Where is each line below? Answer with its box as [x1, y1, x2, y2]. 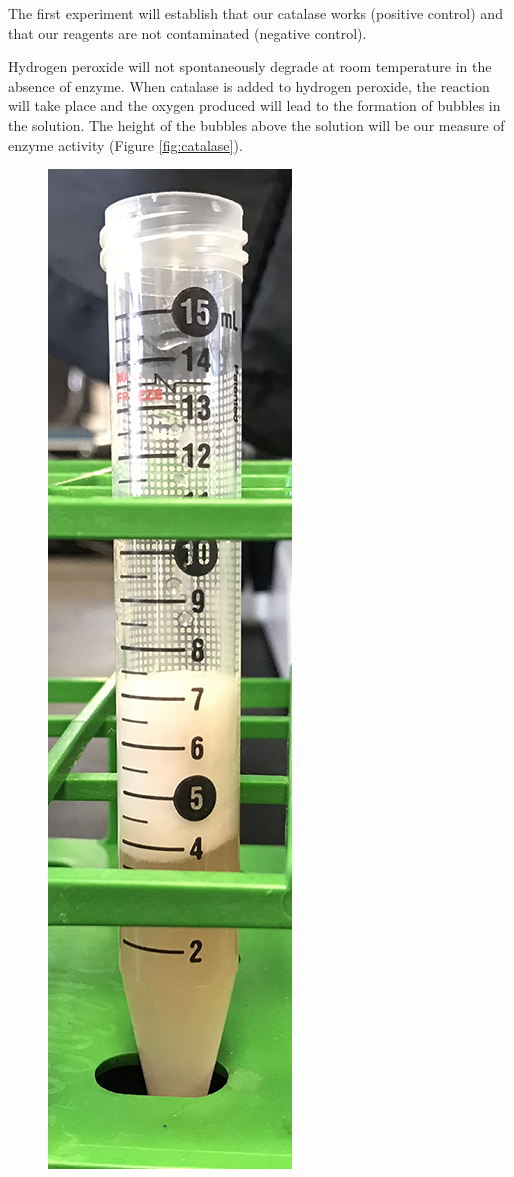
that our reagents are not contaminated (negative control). [8, 22, 367, 43]
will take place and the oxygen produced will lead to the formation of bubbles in [8, 95, 501, 116]
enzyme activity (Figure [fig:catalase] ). [8, 134, 243, 155]
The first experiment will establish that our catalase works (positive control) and [8, 3, 503, 23]
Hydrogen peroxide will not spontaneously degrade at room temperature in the [8, 56, 492, 77]
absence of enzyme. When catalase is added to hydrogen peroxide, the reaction [8, 75, 490, 96]
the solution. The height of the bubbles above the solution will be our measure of [8, 114, 505, 135]
